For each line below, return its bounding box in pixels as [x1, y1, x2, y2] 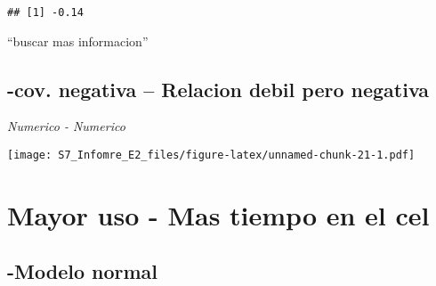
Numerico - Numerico [7, 117, 125, 135]
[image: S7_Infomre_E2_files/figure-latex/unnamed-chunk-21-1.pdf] [7, 149, 416, 162]
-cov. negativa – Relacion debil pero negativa [7, 75, 430, 102]
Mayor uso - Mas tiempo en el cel [7, 196, 430, 233]
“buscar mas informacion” [7, 31, 149, 50]
